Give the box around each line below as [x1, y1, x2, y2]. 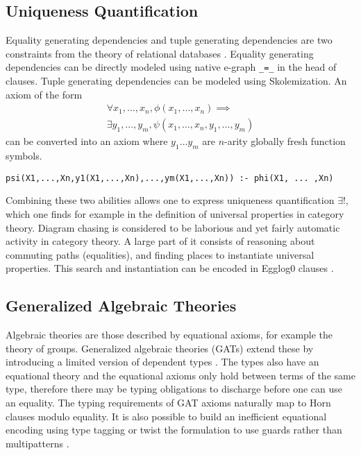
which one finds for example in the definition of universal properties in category [6, 206, 344, 221]
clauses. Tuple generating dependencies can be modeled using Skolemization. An [6, 74, 347, 88]
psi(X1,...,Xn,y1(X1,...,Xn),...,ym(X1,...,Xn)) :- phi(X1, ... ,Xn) [6, 173, 334, 183]
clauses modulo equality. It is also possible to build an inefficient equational [6, 409, 327, 423]
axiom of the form [6, 87, 83, 101]
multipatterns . [6, 436, 69, 450]
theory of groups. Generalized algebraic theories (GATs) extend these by [6, 341, 314, 355]
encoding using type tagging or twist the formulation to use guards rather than [6, 422, 342, 437]
